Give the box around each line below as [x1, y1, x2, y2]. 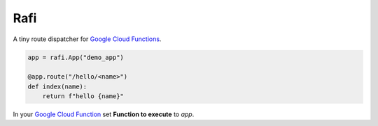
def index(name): [27, 82, 87, 90]
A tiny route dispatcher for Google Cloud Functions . [13, 35, 162, 43]
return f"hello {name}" [42, 93, 124, 100]
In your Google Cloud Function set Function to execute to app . [13, 110, 195, 118]
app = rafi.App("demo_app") [27, 53, 124, 61]
